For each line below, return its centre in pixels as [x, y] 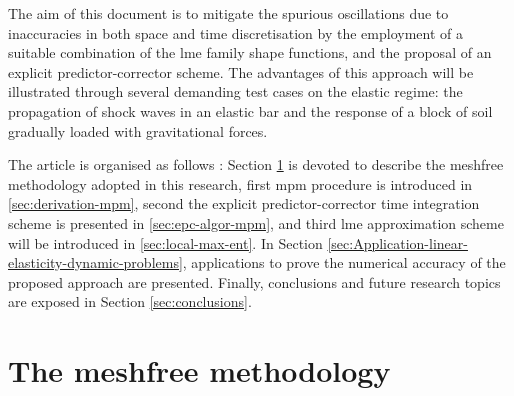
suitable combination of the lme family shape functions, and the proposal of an [250, 52]
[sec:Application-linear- [397, 242]
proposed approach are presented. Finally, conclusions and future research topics [254, 281]
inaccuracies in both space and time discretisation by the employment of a [235, 32]
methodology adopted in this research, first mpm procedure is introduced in [240, 183]
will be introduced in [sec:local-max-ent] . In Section [165, 242]
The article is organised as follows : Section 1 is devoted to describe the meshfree [256, 164]
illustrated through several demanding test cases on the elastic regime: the [235, 91]
